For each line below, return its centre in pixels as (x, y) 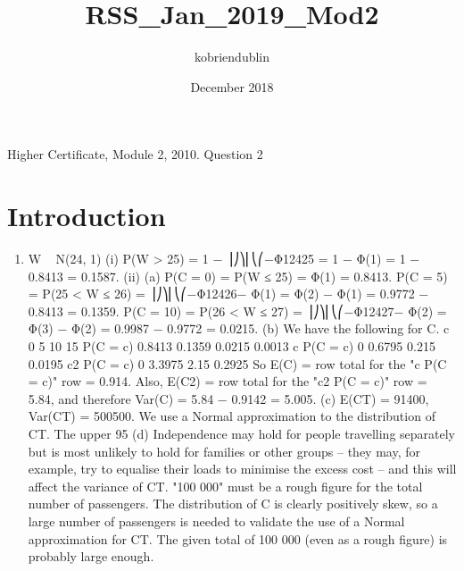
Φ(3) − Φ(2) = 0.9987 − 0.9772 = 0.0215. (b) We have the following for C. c (239, 328)
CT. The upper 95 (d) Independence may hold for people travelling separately (241, 433)
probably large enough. (91, 556)
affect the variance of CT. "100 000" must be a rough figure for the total (225, 486)
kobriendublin (232, 57)
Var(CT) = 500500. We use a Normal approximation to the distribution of (232, 416)
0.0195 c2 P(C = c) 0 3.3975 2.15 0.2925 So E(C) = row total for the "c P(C (237, 363)
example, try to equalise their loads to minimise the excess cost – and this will (242, 469)
